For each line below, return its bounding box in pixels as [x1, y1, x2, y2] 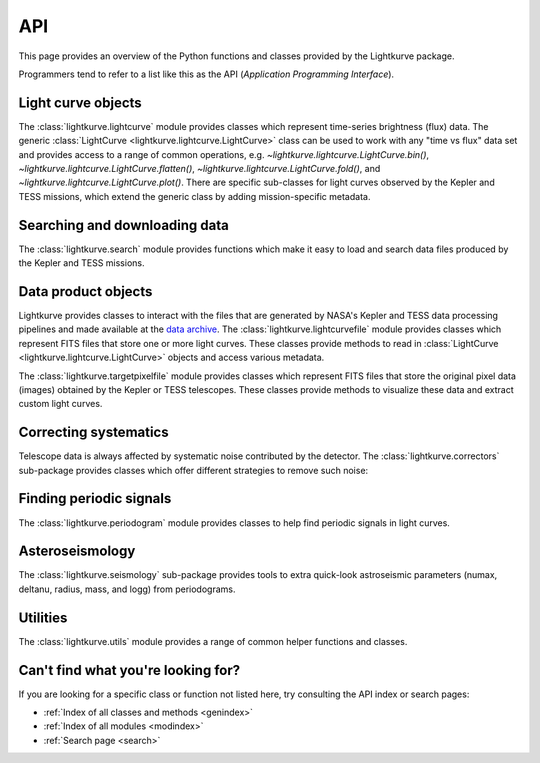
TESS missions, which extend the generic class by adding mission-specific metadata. [18, 190, 371, 202]
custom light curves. [18, 398, 103, 410]
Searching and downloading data [18, 216, 229, 234]
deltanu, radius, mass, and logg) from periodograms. [18, 583, 236, 595]
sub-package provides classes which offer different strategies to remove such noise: [18, 464, 369, 476]
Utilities [18, 609, 68, 626]
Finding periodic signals [18, 490, 172, 507]
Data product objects [18, 283, 153, 300]
